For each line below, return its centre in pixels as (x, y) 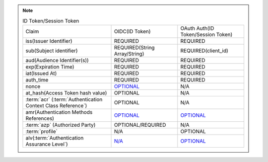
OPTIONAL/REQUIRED (140, 125)
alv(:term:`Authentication (55, 138)
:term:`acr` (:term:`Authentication (64, 99)
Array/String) (129, 54)
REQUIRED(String (134, 47)
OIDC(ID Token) (132, 31)
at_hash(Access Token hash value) (66, 93)
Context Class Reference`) (56, 105)
